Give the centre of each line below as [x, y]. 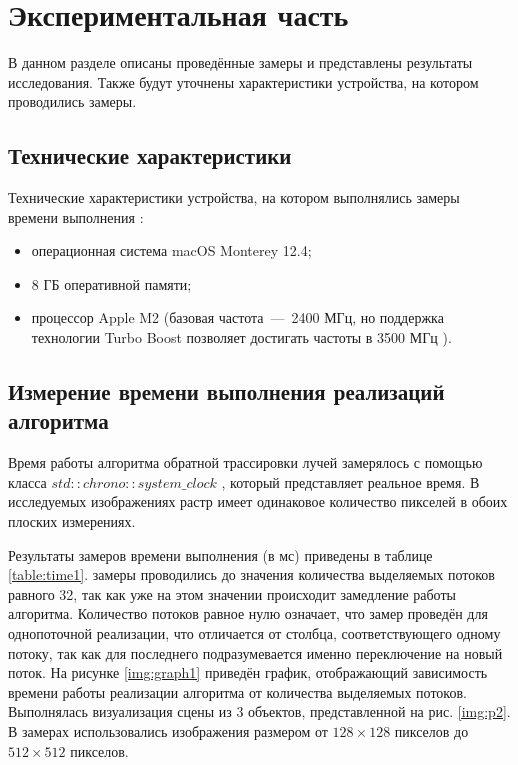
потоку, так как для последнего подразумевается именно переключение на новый [255, 652]
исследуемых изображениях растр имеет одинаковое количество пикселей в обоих [258, 501]
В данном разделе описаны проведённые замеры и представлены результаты [240, 62]
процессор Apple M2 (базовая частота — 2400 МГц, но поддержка [237, 317]
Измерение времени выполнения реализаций [226, 391]
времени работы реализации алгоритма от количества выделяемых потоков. [237, 691]
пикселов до [431, 730]
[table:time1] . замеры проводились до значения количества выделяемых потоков [251, 574]
